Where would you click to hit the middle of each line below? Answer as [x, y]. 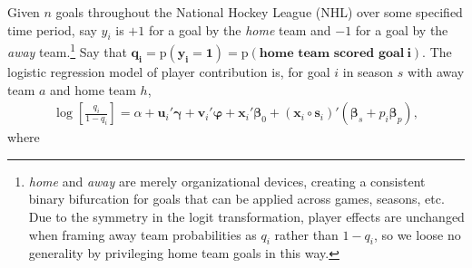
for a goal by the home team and [240, 29]
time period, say [52, 29]
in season [368, 72]
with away [436, 72]
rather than [306, 234]
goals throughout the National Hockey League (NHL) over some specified [259, 12]
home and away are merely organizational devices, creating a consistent [227, 181]
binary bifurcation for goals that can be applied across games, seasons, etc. [236, 199]
